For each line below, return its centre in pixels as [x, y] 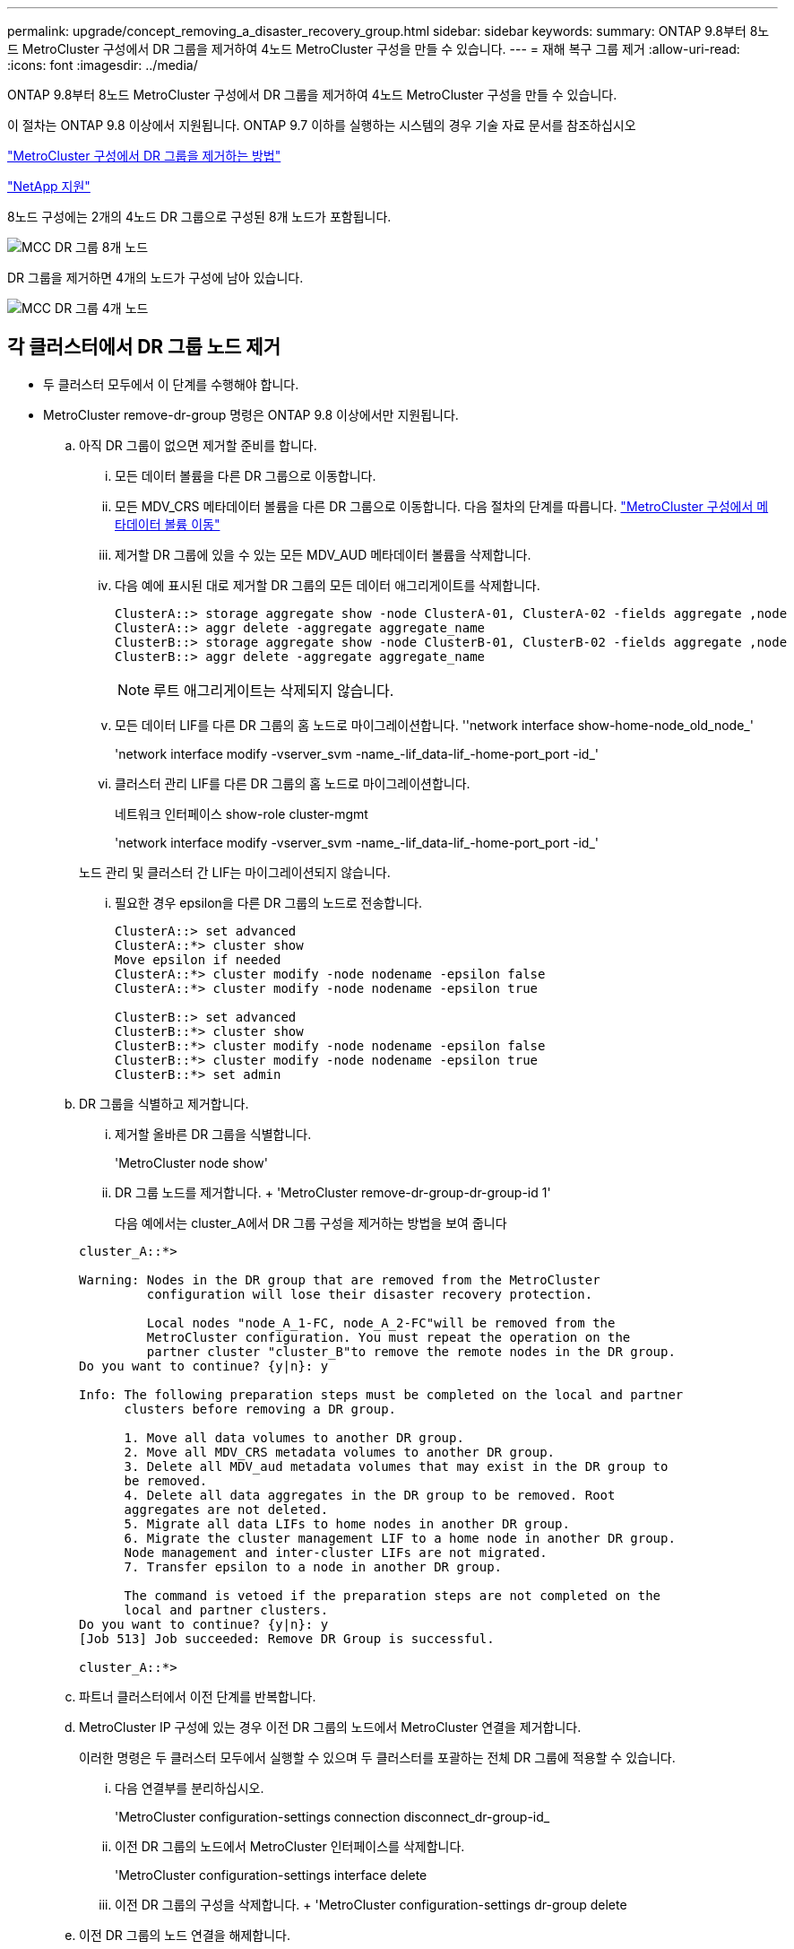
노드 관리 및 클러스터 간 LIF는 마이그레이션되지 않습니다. [235, 872]
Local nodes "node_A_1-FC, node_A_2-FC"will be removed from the [381, 1323]
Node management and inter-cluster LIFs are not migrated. [336, 1552]
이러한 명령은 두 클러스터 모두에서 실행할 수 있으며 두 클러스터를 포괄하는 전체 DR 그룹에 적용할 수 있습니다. [377, 1757]
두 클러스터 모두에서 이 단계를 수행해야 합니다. [171, 384]
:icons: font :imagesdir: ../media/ [103, 65]
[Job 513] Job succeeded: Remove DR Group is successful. [287, 1638]
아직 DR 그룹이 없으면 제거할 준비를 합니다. [198, 445]
